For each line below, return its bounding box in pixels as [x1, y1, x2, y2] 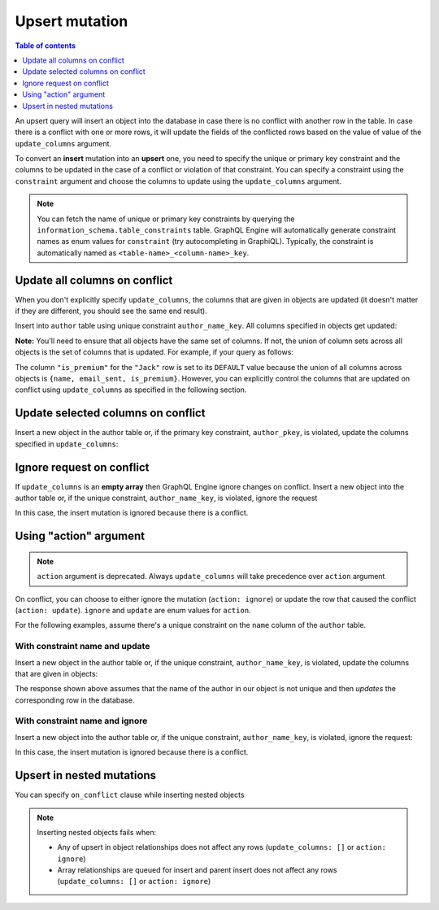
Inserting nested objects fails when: [37, 827, 157, 837]
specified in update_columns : [15, 439, 119, 449]
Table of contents [15, 41, 76, 50]
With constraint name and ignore [15, 716, 148, 727]
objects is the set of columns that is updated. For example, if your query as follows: [15, 347, 294, 357]
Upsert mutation [15, 12, 128, 30]
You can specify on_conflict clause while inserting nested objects [15, 790, 245, 800]
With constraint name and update [15, 641, 150, 652]
